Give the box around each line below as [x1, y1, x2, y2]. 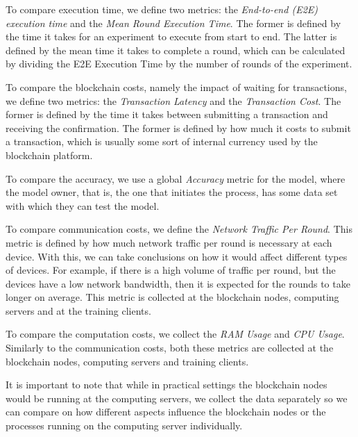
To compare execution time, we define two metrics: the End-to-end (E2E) [6, 2, 318, 16]
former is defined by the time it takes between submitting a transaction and [6, 107, 328, 122]
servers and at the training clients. [6, 303, 151, 318]
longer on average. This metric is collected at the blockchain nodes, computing [6, 290, 339, 304]
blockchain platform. [6, 147, 93, 162]
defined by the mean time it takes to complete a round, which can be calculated [6, 42, 346, 57]
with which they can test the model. [6, 198, 160, 213]
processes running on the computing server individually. [6, 418, 243, 433]
